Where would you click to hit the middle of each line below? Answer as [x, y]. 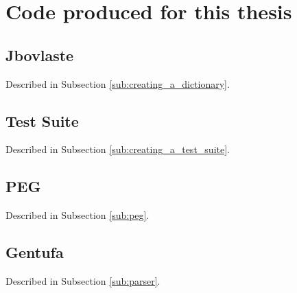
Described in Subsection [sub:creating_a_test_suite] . [118, 149]
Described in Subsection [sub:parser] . [83, 280]
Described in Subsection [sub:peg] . [78, 215]
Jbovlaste [40, 55]
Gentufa [35, 252]
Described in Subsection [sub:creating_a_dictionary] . [118, 83]
